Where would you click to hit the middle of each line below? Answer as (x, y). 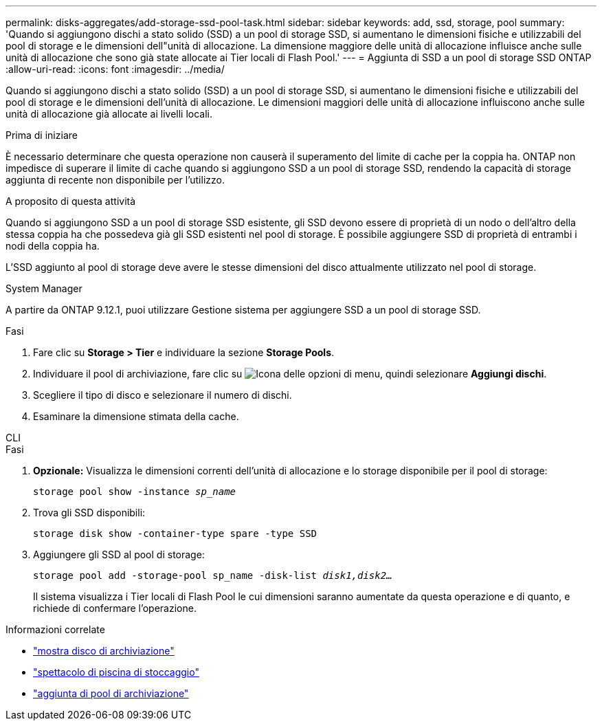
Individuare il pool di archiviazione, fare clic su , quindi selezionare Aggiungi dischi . (290, 374)
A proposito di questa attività (71, 201)
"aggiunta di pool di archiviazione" (111, 693)
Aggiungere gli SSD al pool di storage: (119, 554)
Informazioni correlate (55, 629)
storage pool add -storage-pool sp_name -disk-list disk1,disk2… (213, 575)
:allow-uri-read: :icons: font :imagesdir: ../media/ (115, 69)
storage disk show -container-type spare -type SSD (175, 533)
